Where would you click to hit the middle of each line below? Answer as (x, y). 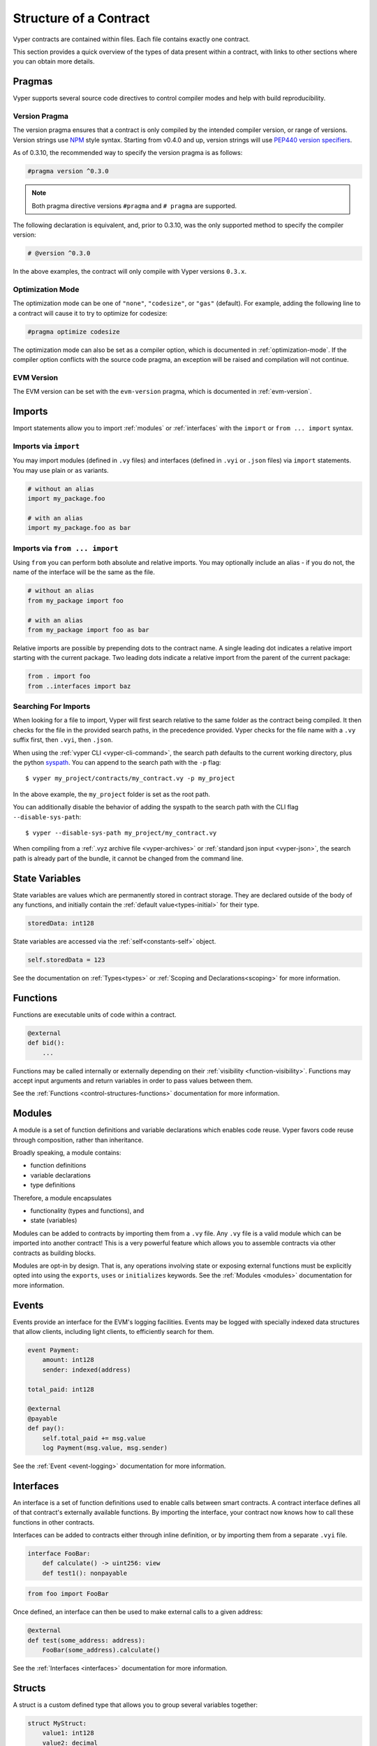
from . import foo (59, 676)
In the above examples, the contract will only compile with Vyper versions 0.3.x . (130, 272)
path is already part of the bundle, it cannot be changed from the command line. (128, 858)
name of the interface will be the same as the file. (84, 572)
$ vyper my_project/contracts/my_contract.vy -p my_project (130, 778)
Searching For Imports (52, 707)
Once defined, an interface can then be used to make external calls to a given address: (138, 1612)
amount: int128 (68, 1360)
